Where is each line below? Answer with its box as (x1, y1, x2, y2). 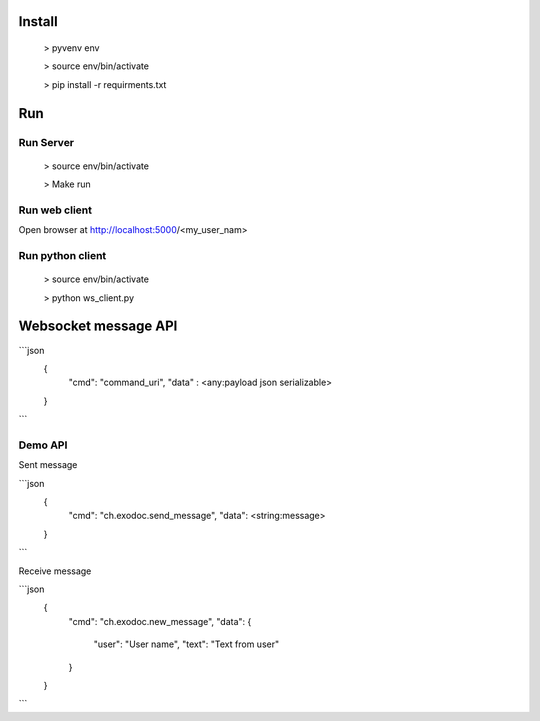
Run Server (18, 135, 75, 149)
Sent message (18, 459, 78, 471)
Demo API (18, 438, 68, 452)
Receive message (18, 565, 92, 577)
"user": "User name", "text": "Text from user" (93, 638, 280, 650)
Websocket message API (18, 318, 178, 335)
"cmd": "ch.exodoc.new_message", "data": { (68, 615, 252, 627)
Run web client (18, 203, 93, 217)
